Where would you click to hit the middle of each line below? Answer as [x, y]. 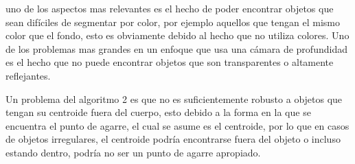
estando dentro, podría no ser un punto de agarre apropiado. [133, 152]
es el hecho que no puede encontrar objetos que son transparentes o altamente [170, 62]
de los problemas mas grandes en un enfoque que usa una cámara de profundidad [176, 48]
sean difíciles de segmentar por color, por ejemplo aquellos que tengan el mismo [173, 22]
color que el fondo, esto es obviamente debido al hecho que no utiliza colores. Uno [177, 35]
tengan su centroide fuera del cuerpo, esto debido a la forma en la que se [158, 112]
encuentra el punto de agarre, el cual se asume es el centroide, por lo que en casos [177, 125]
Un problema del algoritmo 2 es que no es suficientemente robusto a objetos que [174, 98]
